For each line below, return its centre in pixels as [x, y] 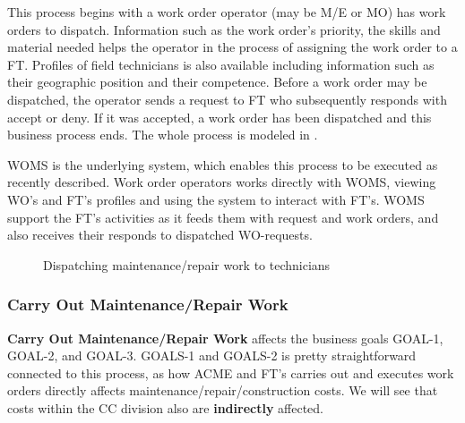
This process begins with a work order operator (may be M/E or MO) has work [227, 12]
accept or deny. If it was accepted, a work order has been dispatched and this [220, 117]
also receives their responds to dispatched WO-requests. [160, 235]
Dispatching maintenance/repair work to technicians [187, 264]
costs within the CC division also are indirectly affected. [165, 407]
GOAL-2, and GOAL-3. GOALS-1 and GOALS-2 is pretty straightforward [212, 355]
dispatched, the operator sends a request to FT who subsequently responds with [227, 99]
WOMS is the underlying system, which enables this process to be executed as [223, 164]
